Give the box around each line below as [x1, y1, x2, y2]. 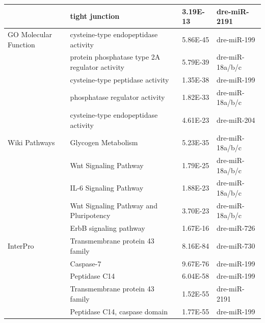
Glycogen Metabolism [70, 137, 138, 148]
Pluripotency [70, 210, 111, 221]
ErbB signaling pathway [70, 223, 145, 233]
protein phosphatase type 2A [70, 51, 161, 62]
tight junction [70, 11, 120, 21]
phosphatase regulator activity [70, 92, 165, 102]
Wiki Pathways [8, 137, 55, 148]
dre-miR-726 [216, 223, 255, 233]
